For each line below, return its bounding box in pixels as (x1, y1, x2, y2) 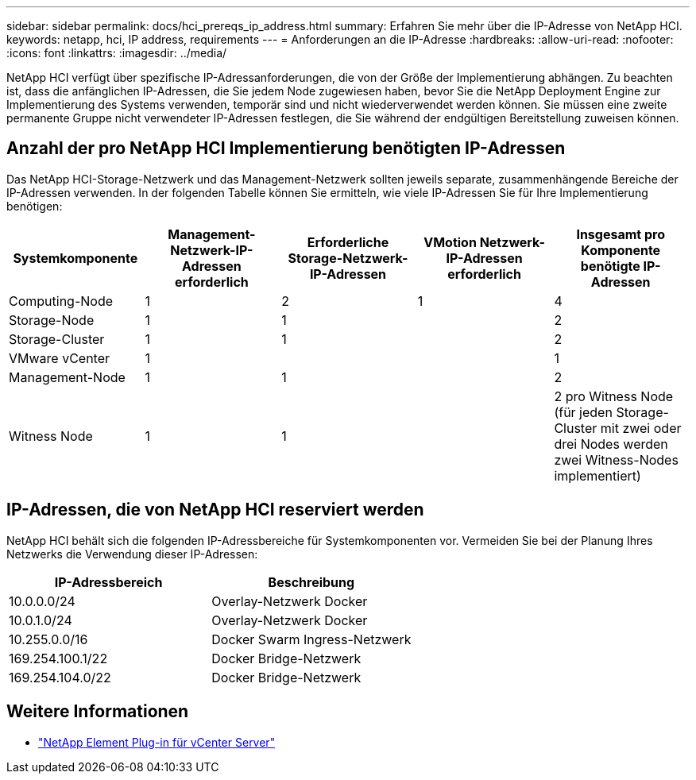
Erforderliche (307, 234, 389, 250)
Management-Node (9, 369, 126, 385)
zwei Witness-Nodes (554, 451, 679, 468)
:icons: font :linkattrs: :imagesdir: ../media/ (6, 46, 227, 60)
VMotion (423, 234, 477, 250)
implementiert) (554, 467, 641, 484)
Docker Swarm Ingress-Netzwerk (211, 631, 412, 647)
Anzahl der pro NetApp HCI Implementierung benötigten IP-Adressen (6, 138, 566, 159)
